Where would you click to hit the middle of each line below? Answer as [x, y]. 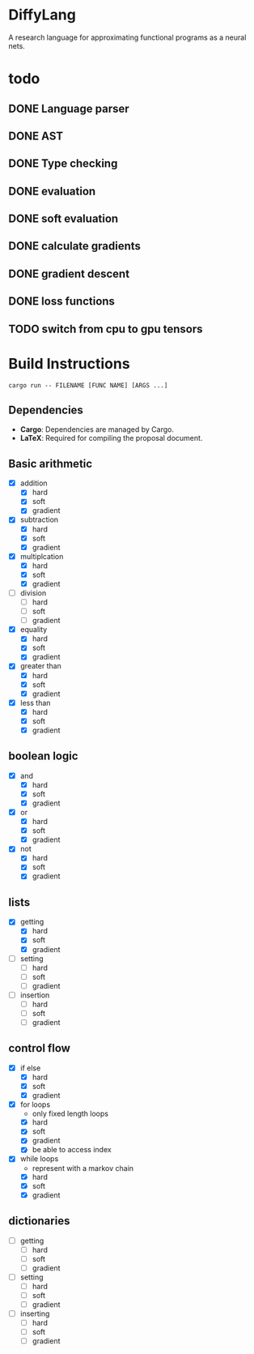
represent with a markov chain [83, 1168]
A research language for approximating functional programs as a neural [127, 37]
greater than [41, 666]
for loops [35, 1104]
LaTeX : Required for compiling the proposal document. [111, 438]
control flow [40, 1048]
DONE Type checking [63, 164]
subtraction [39, 519]
